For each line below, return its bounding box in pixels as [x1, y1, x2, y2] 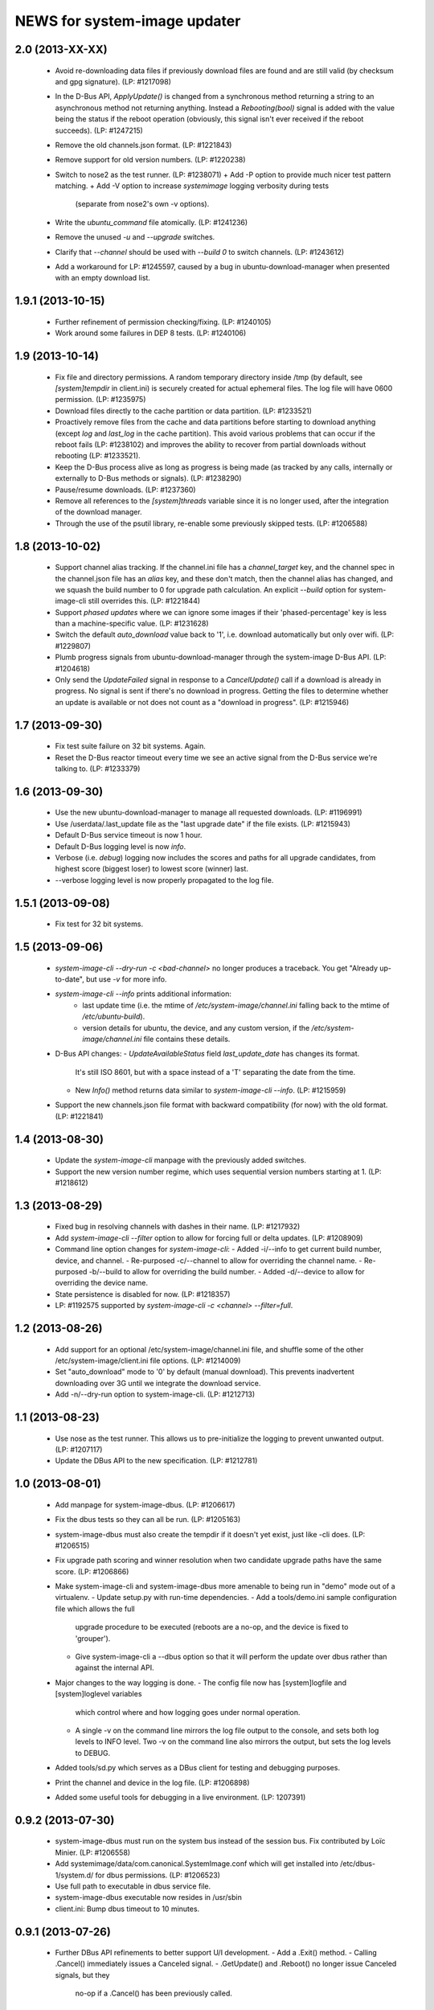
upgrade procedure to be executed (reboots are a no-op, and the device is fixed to [75, 1622, 349, 1632]
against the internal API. [75, 1663, 154, 1672]
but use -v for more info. [85, 974, 167, 984]
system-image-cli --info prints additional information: [55, 989, 232, 999]
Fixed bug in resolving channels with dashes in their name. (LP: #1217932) [55, 1222, 301, 1232]
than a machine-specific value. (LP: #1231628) [55, 619, 209, 629]
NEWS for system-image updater [14, 12, 241, 30]
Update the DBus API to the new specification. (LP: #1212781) [55, 1456, 258, 1466]
